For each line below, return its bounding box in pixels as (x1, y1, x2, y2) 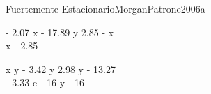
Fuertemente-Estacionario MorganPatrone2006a (6, 1, 205, 15)
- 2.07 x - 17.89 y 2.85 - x (6, 24, 114, 39)
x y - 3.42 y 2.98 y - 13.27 (6, 61, 116, 76)
